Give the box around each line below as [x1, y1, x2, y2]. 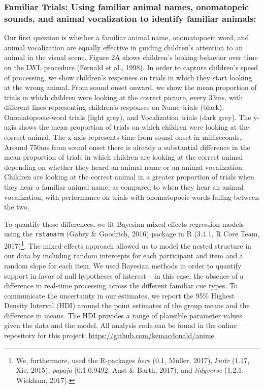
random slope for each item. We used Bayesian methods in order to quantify [4, 260, 242, 271]
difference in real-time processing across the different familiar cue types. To [4, 280, 238, 291]
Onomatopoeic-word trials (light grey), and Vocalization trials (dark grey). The [4, 111, 251, 122]
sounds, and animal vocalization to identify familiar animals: [4, 12, 256, 24]
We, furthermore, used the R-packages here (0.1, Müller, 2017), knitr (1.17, [16, 354, 250, 365]
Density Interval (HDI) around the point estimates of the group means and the [4, 300, 250, 311]
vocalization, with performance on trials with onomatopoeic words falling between [4, 191, 259, 202]
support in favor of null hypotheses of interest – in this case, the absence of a [4, 270, 244, 281]
